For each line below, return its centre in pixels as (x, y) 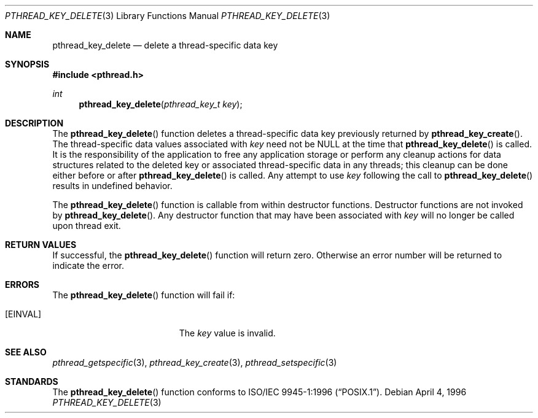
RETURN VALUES (41, 245)
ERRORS (22, 284)
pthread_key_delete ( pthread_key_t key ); (161, 104)
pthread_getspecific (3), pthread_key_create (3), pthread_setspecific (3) (195, 362)
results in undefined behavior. (112, 186)
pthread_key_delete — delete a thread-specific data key (165, 45)
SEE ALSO (26, 352)
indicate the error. (88, 265)
